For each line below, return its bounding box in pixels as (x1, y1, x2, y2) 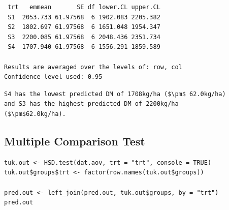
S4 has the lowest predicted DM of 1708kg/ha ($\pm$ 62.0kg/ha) (4, 90, 226, 98)
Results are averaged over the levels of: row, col (4, 63, 182, 71)
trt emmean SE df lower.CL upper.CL (8, 4, 160, 11)
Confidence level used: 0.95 (4, 73, 103, 81)
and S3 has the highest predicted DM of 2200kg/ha (4, 100, 179, 108)
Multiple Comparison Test (4, 133, 145, 148)
